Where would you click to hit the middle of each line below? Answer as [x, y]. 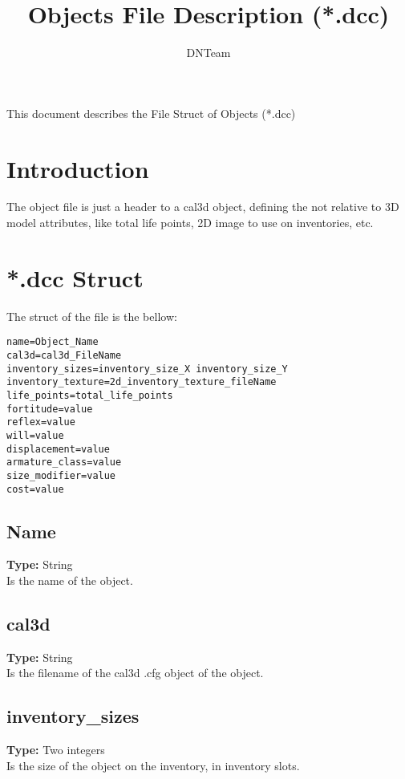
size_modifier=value [61, 475]
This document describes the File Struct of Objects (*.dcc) [151, 113]
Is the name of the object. [70, 580]
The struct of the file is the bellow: [92, 316]
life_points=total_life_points [90, 395]
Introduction [78, 168]
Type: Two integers [56, 750]
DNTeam [209, 53]
